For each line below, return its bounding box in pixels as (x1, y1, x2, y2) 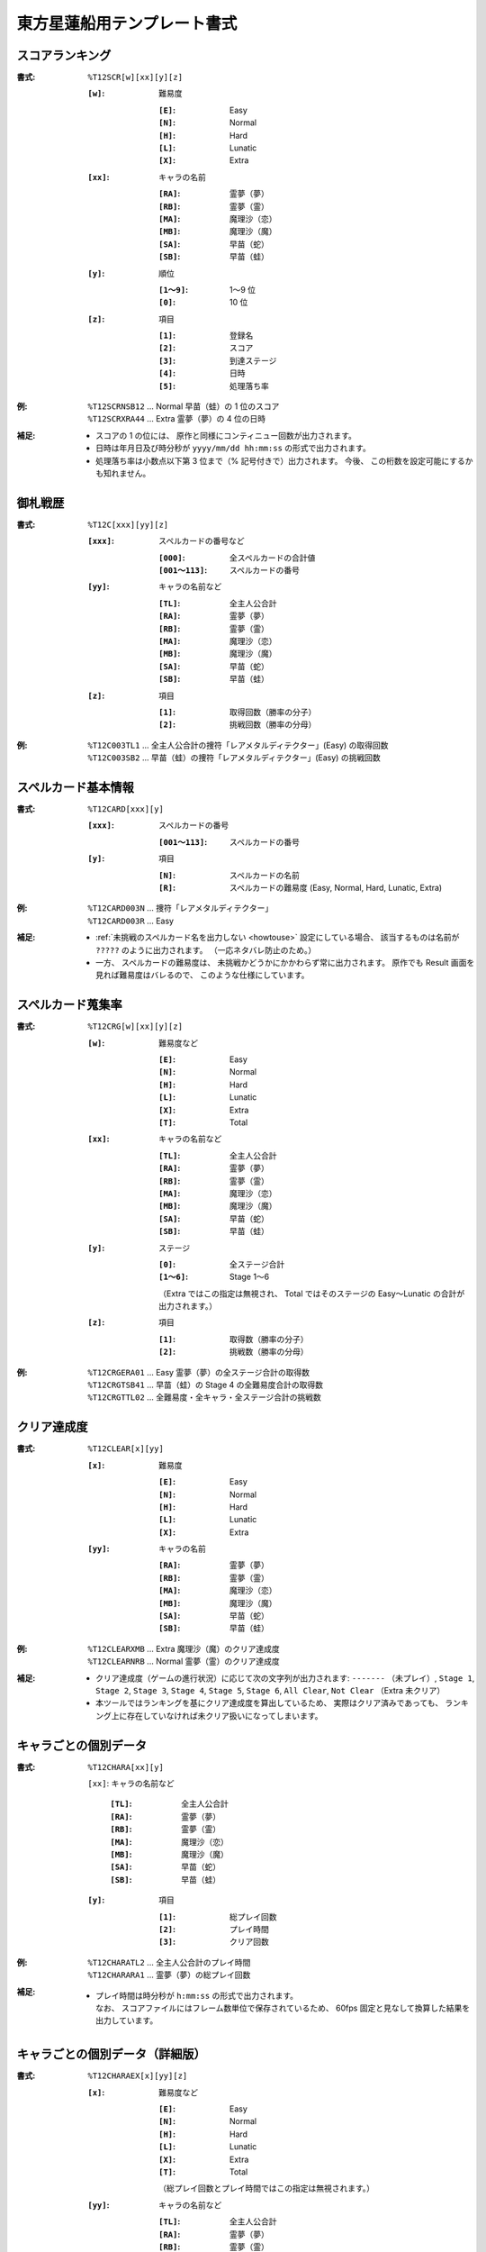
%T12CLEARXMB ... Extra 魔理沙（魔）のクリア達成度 (87, 1643, 281, 1654)
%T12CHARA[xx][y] (87, 1762, 164, 1772)
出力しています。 (95, 2015, 158, 2026)
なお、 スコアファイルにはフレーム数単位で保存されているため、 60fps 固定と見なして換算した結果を (95, 2002, 471, 2013)
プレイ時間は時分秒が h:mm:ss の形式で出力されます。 (95, 1990, 299, 2001)
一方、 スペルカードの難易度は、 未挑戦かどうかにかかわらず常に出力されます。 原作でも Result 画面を (95, 957, 475, 967)
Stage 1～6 (229, 1271, 270, 1283)
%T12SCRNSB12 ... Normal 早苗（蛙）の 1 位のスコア (87, 401, 280, 412)
